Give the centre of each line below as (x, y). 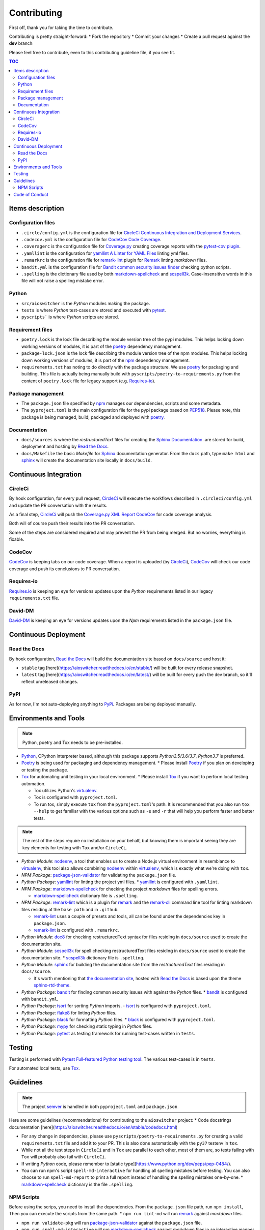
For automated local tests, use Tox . (44, 1068)
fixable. (17, 539)
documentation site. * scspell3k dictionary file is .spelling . (83, 957)
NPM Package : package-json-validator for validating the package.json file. (99, 875)
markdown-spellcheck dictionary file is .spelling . (86, 896)
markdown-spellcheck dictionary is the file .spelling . (77, 1184)
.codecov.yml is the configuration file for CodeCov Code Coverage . (91, 240)
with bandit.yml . (40, 999)
